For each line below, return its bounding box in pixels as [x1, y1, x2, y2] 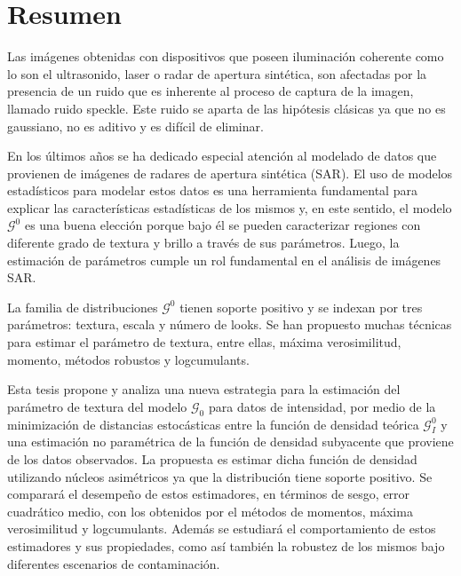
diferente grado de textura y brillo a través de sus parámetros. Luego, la [7, 233, 400, 252]
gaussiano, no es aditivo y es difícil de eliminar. [7, 116, 264, 135]
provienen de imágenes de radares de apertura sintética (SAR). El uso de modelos [7, 163, 453, 182]
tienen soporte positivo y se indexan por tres [179, 297, 423, 316]
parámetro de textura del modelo [7, 397, 187, 415]
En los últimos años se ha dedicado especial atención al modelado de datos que [7, 146, 437, 165]
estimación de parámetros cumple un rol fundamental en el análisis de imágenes [7, 250, 441, 269]
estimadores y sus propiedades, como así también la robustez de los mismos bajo [7, 536, 445, 555]
